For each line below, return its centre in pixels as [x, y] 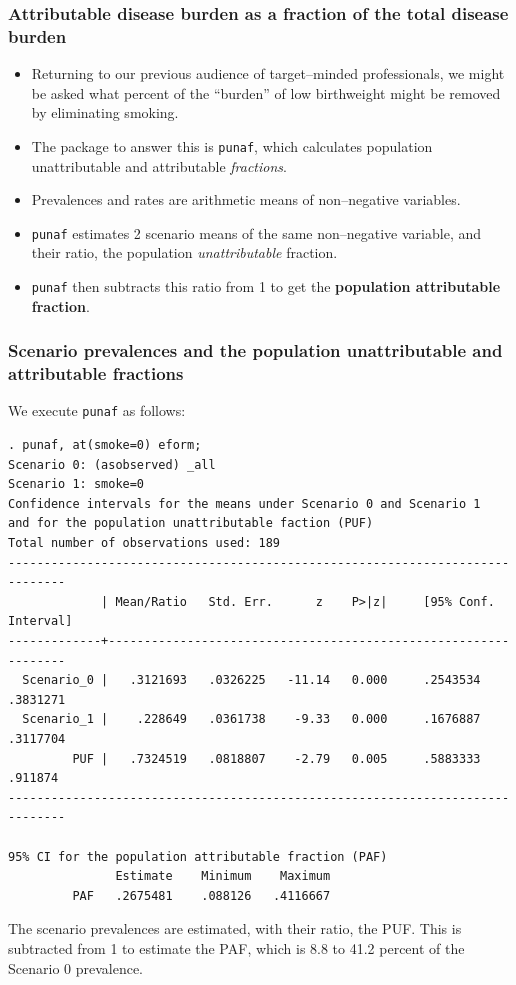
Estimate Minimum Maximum [223, 876]
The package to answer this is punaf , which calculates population [232, 145]
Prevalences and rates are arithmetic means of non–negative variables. [246, 199]
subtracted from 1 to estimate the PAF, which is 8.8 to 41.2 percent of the [236, 947]
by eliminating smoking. [105, 112]
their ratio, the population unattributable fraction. [184, 252]
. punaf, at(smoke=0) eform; [105, 445]
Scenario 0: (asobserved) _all [112, 464]
